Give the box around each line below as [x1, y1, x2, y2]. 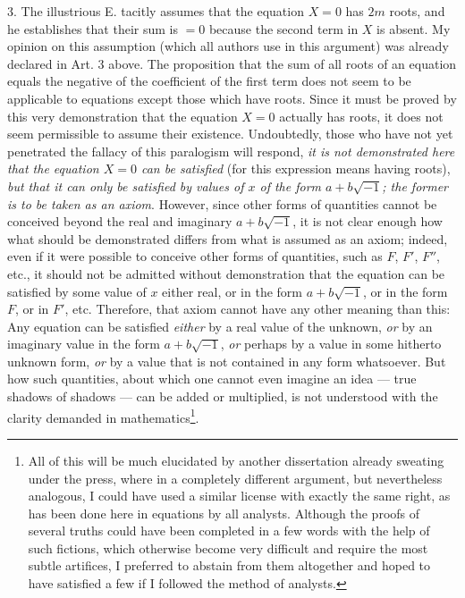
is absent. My [376, 19, 451, 38]
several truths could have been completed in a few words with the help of [28, 521, 430, 540]
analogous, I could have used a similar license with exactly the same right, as [28, 486, 451, 505]
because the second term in [208, 19, 359, 38]
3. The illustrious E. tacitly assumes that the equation [7, 2, 304, 20]
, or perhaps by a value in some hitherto [220, 334, 442, 353]
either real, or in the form [162, 282, 302, 300]
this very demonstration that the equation [7, 106, 238, 125]
